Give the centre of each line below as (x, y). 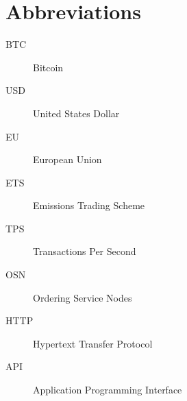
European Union (67, 159)
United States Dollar (76, 113)
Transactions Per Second (85, 251)
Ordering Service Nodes (83, 297)
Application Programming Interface (108, 390)
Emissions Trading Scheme (89, 205)
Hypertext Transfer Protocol (93, 343)
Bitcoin (48, 67)
